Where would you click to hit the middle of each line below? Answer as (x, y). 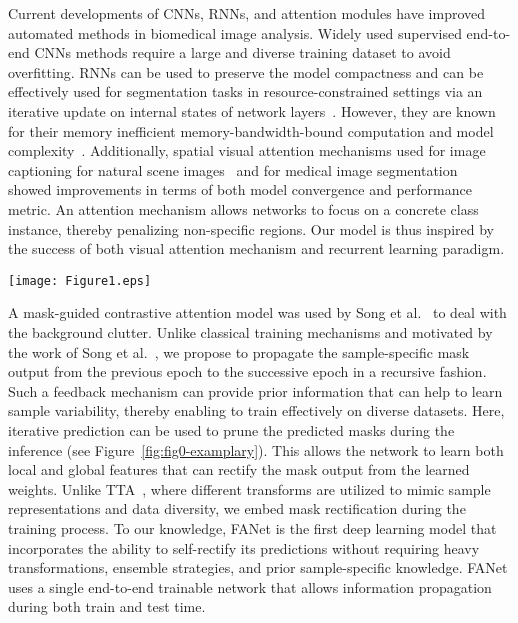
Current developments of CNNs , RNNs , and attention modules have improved (247, 13)
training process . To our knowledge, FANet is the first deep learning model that (252, 527)
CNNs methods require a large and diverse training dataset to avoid (242, 52)
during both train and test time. (107, 606)
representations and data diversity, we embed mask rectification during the (237, 508)
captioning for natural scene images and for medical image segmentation (233, 169)
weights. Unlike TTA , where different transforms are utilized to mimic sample (249, 488)
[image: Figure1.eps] (80, 280)
